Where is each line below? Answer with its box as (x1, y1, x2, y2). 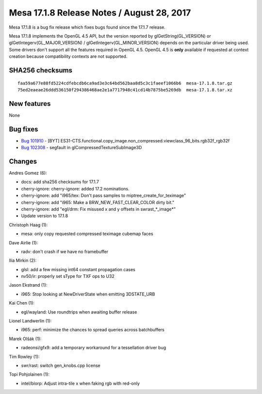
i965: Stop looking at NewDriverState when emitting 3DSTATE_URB (21, 291, 155, 297)
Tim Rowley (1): (9, 354, 40, 360)
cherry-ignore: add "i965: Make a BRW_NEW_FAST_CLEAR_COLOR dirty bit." (21, 199, 175, 205)
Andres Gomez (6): (9, 170, 47, 176)
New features (9, 100, 51, 108)
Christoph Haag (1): (9, 222, 48, 228)
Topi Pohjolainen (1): (9, 372, 49, 377)
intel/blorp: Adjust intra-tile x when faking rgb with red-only (21, 380, 140, 386)
